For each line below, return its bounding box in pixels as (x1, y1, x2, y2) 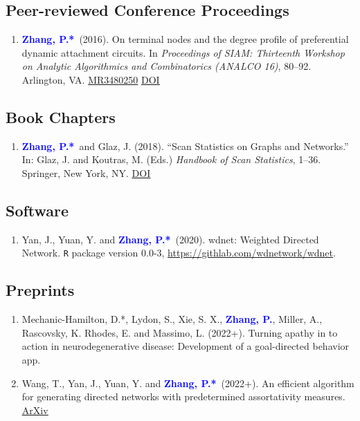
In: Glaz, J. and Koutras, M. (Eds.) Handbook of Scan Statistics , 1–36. (21, 152, 321, 167)
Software (6, 199, 69, 221)
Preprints (6, 279, 75, 301)
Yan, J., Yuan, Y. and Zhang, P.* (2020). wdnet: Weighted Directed (21, 232, 319, 246)
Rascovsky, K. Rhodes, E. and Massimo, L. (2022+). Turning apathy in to (21, 325, 338, 339)
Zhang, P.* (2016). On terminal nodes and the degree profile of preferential (21, 32, 349, 46)
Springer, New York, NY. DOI (21, 165, 151, 180)
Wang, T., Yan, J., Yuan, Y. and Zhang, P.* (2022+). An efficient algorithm (21, 375, 354, 390)
